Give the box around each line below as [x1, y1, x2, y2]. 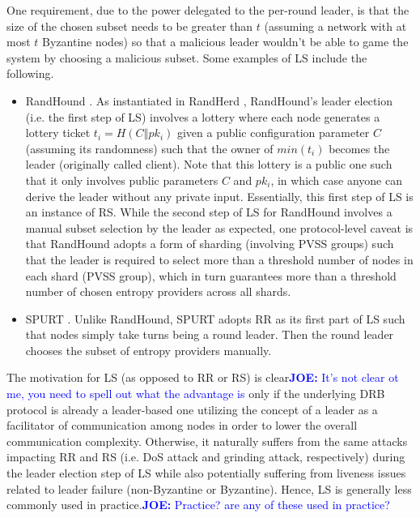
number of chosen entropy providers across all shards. [25, 283, 291, 300]
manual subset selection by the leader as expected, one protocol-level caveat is [25, 219, 414, 236]
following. [6, 65, 54, 82]
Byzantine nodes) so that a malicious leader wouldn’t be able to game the [42, 33, 409, 50]
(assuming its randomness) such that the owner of [25, 139, 274, 156]
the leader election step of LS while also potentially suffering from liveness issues [6, 464, 406, 482]
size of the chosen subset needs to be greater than [6, 17, 253, 34]
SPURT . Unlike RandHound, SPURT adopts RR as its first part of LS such [25, 310, 405, 327]
